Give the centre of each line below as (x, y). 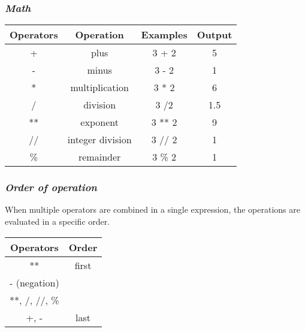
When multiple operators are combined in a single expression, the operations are (152, 209)
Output (215, 35)
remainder (99, 157)
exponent (99, 122)
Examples (164, 35)
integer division (99, 140)
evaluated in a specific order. (58, 221)
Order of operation (51, 187)
